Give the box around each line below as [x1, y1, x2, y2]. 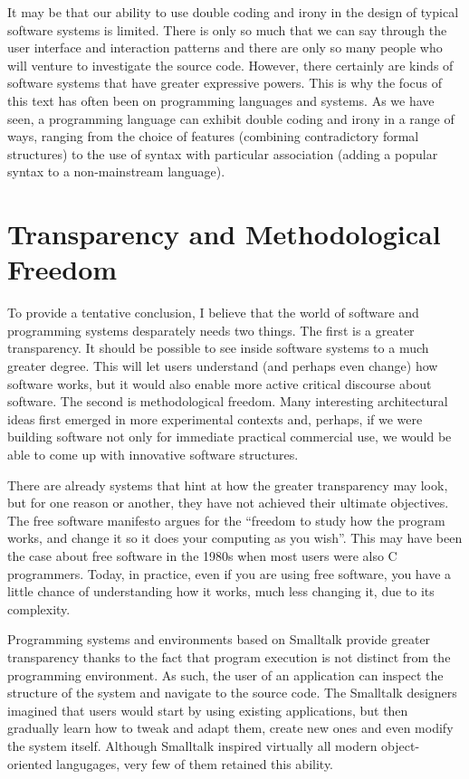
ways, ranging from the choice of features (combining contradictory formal [7, 127, 419, 146]
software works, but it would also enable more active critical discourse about [7, 374, 432, 393]
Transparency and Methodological [7, 215, 441, 252]
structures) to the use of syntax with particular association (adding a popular [7, 144, 438, 163]
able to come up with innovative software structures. [7, 445, 299, 463]
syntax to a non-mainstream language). [7, 162, 225, 181]
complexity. [7, 599, 71, 618]
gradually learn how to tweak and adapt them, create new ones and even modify [7, 718, 454, 737]
